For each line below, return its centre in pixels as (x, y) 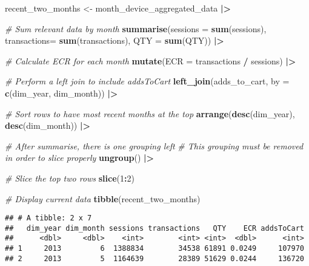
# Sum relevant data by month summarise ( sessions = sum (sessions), (136, 28)
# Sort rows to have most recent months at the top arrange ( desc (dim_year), (150, 113)
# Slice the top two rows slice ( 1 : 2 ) (70, 178)
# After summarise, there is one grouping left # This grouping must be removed (154, 145)
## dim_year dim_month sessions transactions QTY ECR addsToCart (154, 228)
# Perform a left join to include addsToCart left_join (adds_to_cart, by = (147, 81)
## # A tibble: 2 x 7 (48, 218)
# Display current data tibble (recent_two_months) (103, 198)
